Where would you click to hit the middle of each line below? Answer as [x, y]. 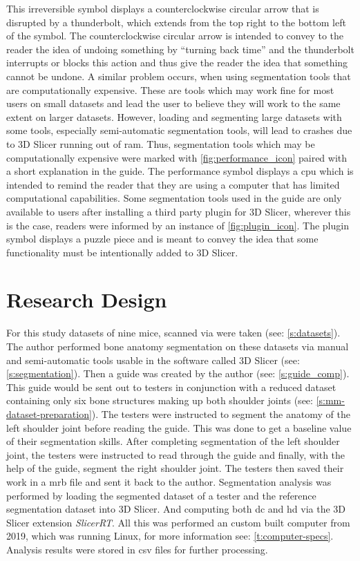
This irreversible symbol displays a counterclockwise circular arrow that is [163, 8]
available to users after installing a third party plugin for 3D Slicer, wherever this [179, 211]
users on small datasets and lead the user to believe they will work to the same [173, 103]
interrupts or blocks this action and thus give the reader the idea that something [177, 63]
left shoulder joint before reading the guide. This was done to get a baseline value [179, 427]
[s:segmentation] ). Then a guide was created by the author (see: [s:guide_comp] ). [178, 373]
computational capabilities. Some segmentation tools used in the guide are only [174, 198]
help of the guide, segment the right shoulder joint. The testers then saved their [175, 468]
